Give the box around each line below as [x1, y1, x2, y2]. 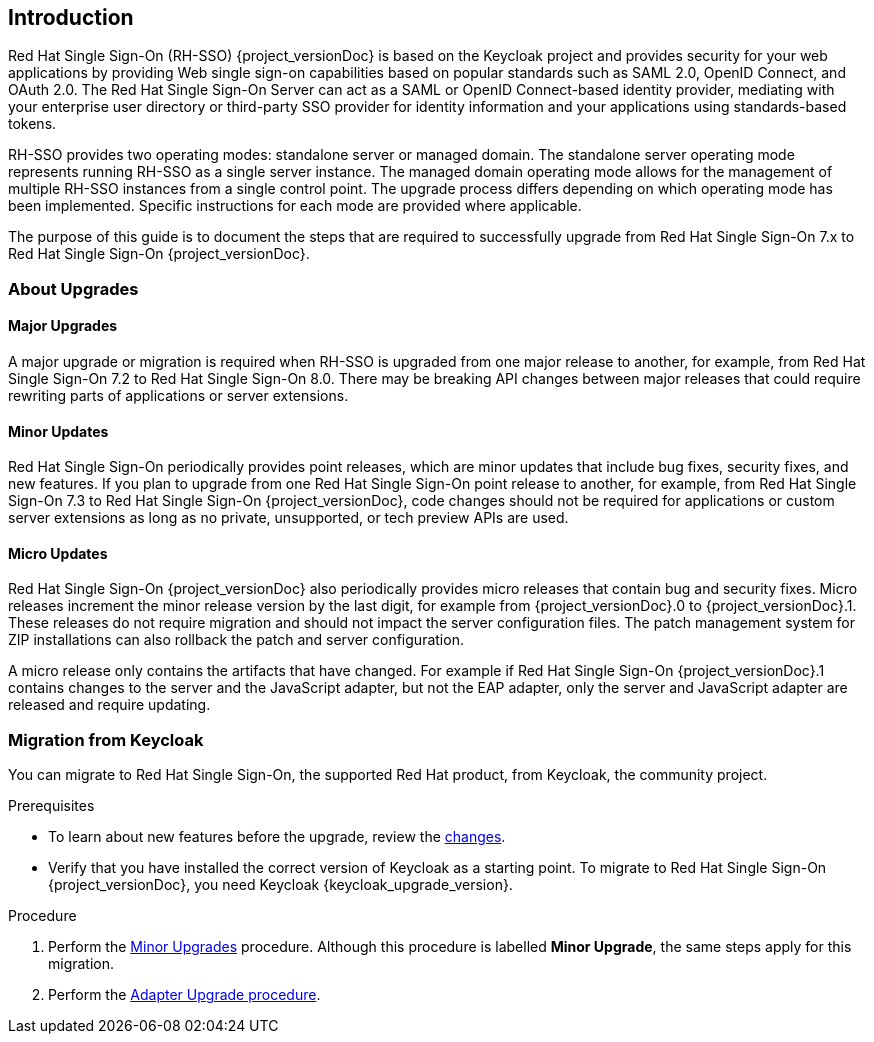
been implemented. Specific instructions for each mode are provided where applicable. [8, 197, 582, 215]
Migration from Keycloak [8, 729, 204, 750]
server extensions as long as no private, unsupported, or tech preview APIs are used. [8, 509, 569, 527]
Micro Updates [8, 544, 108, 562]
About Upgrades [8, 278, 139, 299]
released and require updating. [8, 696, 211, 714]
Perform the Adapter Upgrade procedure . [48, 986, 321, 1004]
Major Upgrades [8, 317, 118, 335]
